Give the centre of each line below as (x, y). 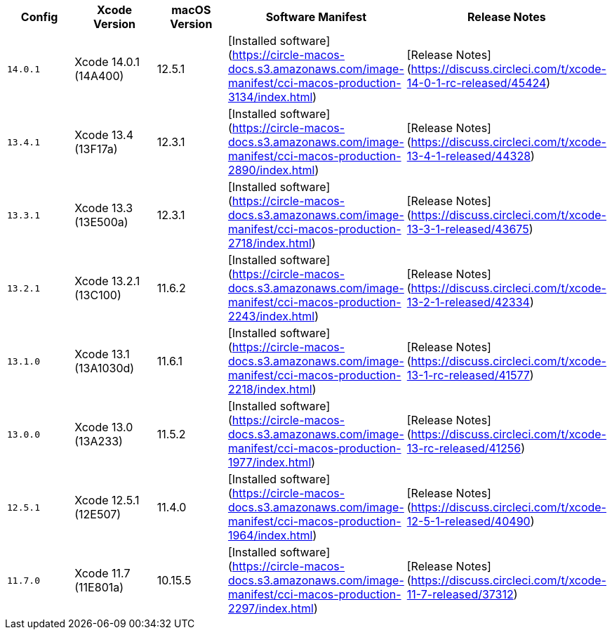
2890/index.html (271, 170)
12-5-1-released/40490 (468, 521)
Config (39, 17)
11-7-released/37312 (460, 594)
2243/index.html (271, 316)
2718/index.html (270, 243)
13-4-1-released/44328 (469, 156)
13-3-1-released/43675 (468, 229)
